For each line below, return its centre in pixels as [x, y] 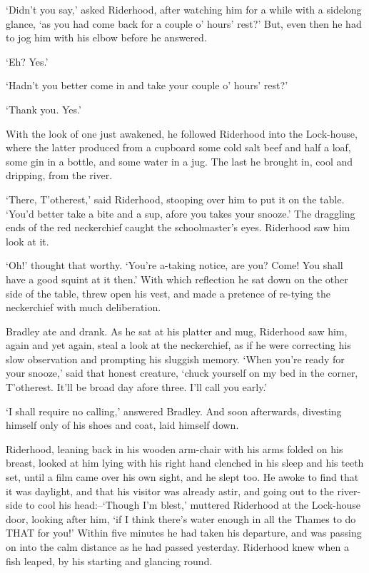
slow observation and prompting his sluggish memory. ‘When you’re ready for [175, 359]
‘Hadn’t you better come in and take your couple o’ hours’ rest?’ [147, 85]
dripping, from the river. [59, 175]
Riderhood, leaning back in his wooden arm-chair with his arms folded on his [175, 448]
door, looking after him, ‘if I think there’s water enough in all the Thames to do [181, 518]
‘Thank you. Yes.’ [44, 109]
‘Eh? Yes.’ [27, 61]
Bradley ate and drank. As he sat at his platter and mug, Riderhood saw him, [177, 331]
